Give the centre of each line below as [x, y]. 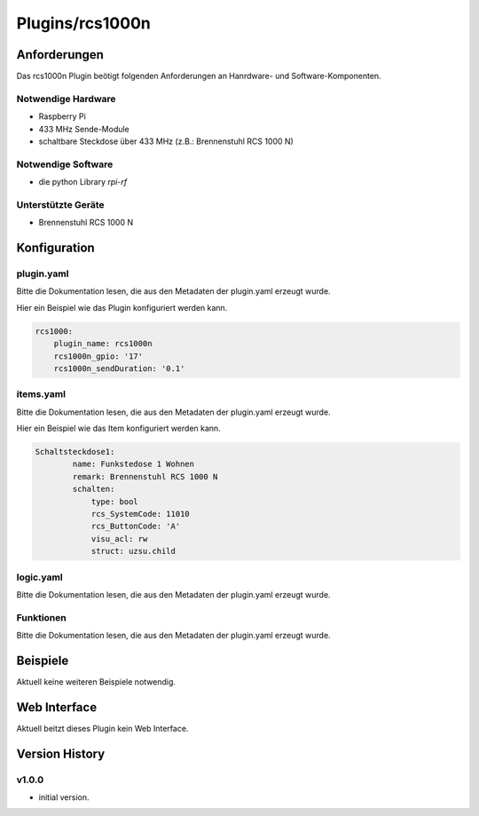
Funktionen [41, 617]
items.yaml [41, 394]
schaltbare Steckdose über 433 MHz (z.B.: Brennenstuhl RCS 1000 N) [166, 141]
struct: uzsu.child [133, 551]
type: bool [115, 501]
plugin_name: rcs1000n [103, 344]
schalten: [94, 489]
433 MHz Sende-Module [84, 129]
